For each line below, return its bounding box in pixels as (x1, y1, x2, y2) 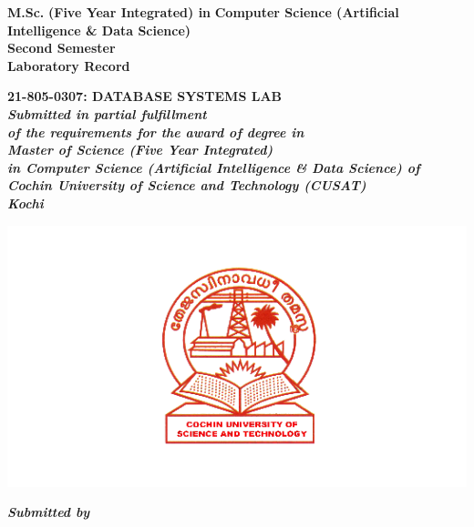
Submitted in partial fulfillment (7, 104, 207, 123)
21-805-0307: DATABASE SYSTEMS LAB (7, 86, 282, 106)
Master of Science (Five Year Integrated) (7, 140, 273, 159)
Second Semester (7, 38, 116, 57)
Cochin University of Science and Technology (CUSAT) (7, 176, 366, 195)
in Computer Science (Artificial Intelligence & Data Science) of (7, 157, 420, 177)
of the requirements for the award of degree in (7, 122, 304, 141)
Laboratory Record (7, 56, 130, 75)
